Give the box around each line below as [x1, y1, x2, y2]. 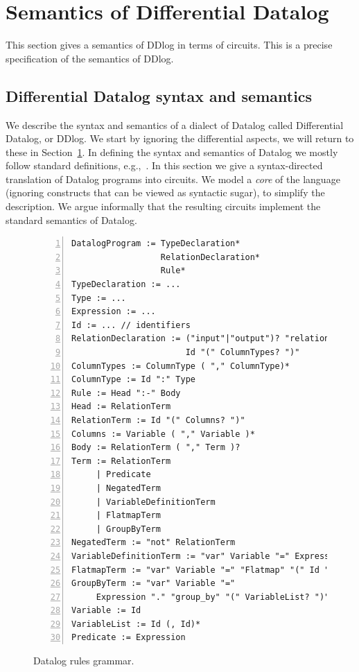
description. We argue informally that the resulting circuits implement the [6, 199, 321, 214]
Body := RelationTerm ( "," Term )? [71, 442, 240, 453]
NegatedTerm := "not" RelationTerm [71, 537, 236, 548]
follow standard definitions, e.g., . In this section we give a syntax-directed [6, 158, 323, 173]
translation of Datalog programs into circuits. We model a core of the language [6, 171, 340, 186]
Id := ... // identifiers [71, 320, 191, 330]
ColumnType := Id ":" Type [71, 374, 195, 385]
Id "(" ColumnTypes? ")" [185, 347, 300, 358]
